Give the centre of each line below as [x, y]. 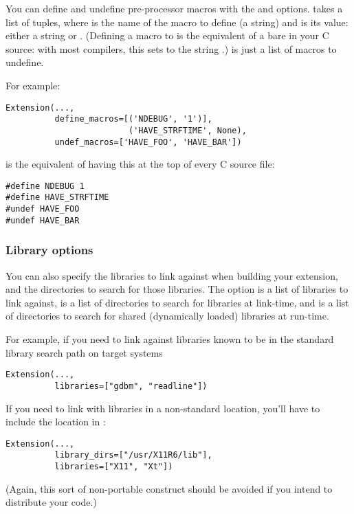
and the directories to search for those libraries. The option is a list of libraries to [177, 289]
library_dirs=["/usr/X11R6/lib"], [133, 455]
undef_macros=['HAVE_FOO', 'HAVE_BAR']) [148, 142]
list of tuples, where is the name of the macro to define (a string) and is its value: [177, 22]
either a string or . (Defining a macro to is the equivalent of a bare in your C [167, 35]
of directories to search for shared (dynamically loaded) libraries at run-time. [167, 316]
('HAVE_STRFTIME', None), [187, 130]
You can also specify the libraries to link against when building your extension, [172, 275]
